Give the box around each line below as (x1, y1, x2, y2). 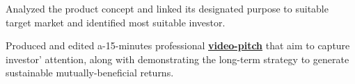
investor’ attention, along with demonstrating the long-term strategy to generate (6, 51, 349, 66)
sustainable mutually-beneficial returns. (6, 65, 174, 80)
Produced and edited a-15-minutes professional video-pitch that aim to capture (6, 38, 350, 53)
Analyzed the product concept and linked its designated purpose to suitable (6, 1, 329, 15)
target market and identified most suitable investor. (6, 15, 226, 29)
